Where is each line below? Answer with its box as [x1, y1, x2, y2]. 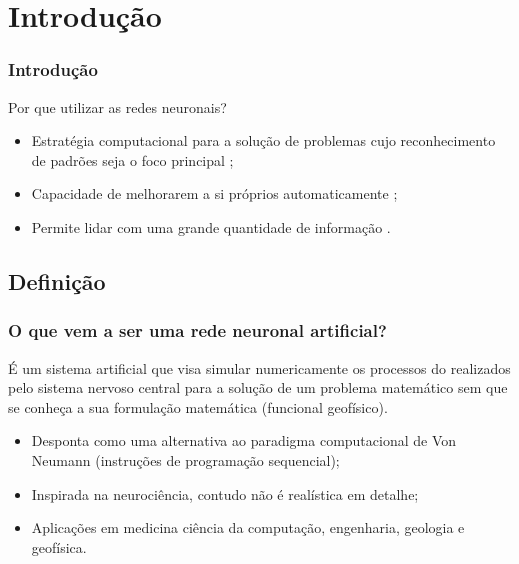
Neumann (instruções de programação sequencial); [31, 449, 340, 470]
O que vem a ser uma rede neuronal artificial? [8, 318, 387, 343]
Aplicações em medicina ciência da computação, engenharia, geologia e [31, 517, 465, 538]
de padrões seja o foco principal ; [31, 149, 234, 170]
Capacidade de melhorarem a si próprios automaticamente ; [31, 183, 398, 204]
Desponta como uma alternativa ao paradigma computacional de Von [31, 430, 457, 451]
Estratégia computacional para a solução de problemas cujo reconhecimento [31, 130, 496, 151]
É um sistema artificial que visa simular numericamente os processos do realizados [8, 357, 511, 378]
